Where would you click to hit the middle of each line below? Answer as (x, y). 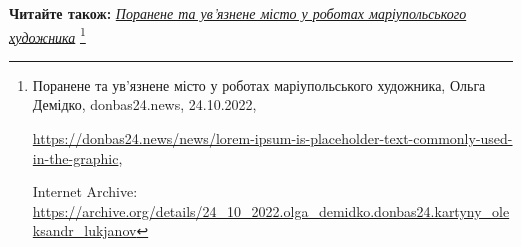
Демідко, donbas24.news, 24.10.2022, (144, 104)
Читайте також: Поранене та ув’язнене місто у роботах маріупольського (238, 13)
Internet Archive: (85, 191)
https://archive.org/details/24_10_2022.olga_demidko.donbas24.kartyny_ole (271, 210)
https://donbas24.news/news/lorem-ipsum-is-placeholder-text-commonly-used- (272, 138)
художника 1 (47, 35)
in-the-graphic (75, 157)
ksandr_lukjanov (84, 230)
